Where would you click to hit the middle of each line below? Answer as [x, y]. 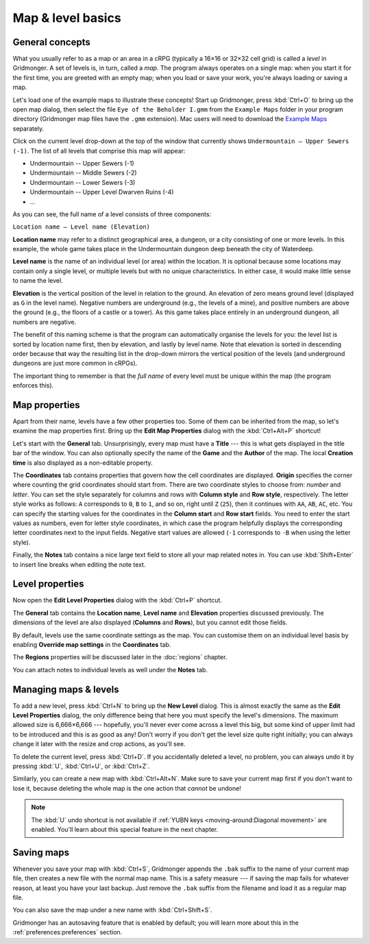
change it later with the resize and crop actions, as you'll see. [99, 744]
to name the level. [38, 281]
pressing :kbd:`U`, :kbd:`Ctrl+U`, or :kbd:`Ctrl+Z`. [81, 766]
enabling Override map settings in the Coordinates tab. [92, 645]
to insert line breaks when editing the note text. [79, 564]
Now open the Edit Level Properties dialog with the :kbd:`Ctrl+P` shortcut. [118, 600]
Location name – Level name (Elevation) [82, 227]
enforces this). [33, 385]
